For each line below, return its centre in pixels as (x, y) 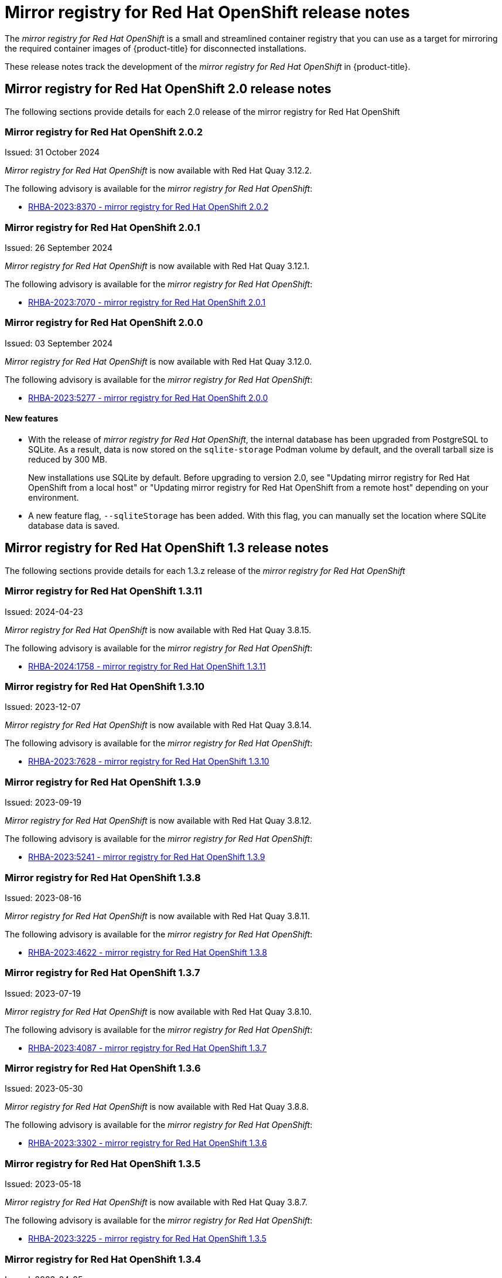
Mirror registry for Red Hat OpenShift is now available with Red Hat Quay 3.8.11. (157, 916)
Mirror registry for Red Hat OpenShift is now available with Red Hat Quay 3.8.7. (156, 1202)
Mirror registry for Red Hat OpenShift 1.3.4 (103, 1259)
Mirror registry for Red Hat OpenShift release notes (207, 12)
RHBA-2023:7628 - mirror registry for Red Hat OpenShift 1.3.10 (149, 762)
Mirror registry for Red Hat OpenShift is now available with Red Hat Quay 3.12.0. (158, 361)
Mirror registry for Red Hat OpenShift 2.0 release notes (168, 89)
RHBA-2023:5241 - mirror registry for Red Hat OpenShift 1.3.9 (147, 857)
